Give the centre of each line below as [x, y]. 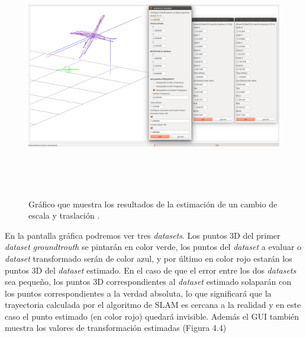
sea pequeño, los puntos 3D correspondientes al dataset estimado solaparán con [148, 282]
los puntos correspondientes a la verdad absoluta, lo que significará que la [138, 293]
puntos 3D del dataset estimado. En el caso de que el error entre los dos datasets [151, 270]
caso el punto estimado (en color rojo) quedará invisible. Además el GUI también [152, 316]
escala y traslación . [64, 215]
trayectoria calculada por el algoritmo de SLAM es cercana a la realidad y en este [153, 305]
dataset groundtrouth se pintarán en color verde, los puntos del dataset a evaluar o [153, 247]
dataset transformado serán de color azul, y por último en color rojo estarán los [149, 258]
